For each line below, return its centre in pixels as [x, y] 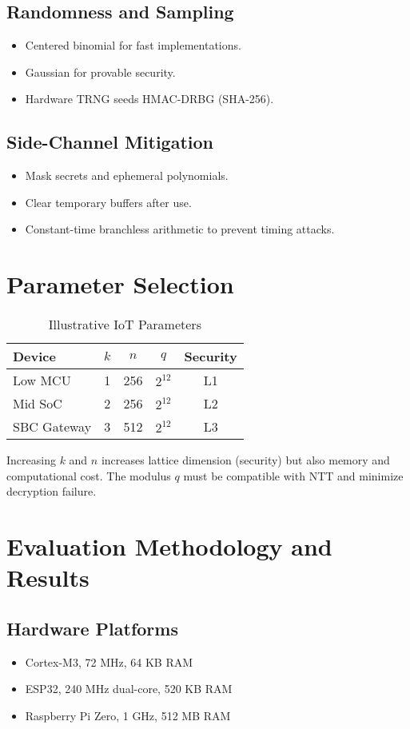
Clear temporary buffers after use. [108, 202]
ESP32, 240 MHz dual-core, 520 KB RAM [129, 689]
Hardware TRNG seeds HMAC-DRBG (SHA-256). [149, 99]
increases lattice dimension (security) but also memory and [245, 460]
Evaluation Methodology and [169, 546]
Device [34, 357]
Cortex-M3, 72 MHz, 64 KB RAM [109, 661]
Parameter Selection [120, 284]
